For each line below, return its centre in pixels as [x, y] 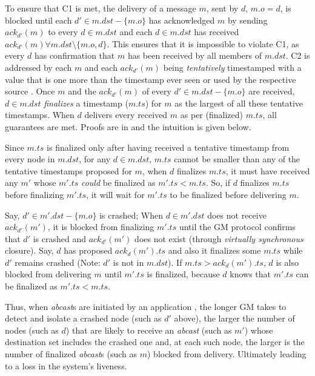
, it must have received [268, 170]
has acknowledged [182, 20]
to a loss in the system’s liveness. [66, 365]
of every [157, 91]
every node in [30, 159]
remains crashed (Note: [58, 262]
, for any [95, 159]
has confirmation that [75, 55]
